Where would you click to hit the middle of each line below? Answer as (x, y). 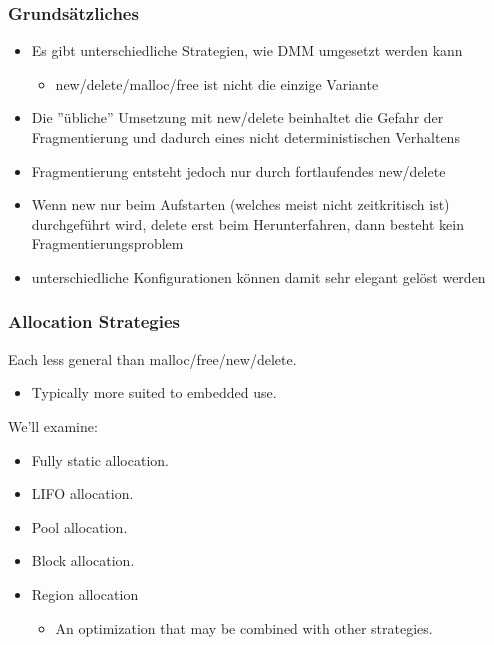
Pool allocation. (79, 526)
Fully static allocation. (100, 459)
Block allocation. (83, 560)
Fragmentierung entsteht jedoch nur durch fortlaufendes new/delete (238, 170)
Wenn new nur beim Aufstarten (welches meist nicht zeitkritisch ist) (240, 204)
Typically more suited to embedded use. (154, 392)
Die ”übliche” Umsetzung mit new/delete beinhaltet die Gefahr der (237, 117)
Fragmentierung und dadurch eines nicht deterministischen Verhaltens (245, 137)
